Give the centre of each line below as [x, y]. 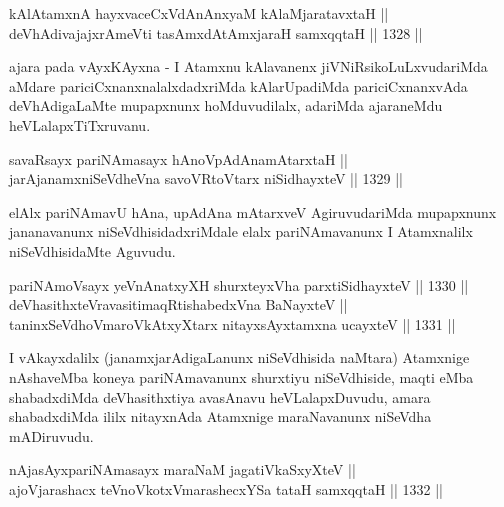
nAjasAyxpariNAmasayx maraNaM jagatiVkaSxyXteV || [182, 469]
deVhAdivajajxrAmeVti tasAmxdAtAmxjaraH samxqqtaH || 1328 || [216, 32]
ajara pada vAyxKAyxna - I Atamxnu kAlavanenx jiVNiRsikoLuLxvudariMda [248, 66]
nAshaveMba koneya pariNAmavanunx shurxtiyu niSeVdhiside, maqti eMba [241, 376]
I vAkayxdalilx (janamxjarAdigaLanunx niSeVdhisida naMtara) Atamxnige [239, 357]
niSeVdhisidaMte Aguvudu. [92, 250]
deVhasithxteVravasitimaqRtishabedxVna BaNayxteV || [178, 304]
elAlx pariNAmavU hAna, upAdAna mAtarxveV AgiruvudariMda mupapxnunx [253, 211]
